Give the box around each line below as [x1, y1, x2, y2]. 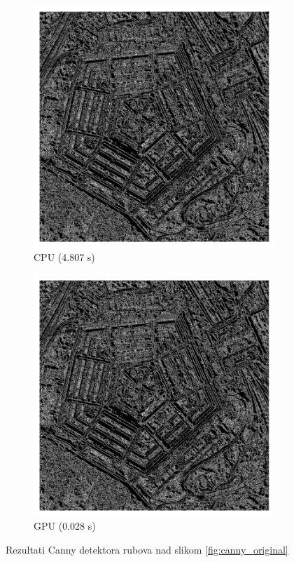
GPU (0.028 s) [34, 518, 96, 533]
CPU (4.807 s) [34, 250, 95, 265]
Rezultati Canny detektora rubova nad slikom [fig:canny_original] [6, 542, 288, 557]
